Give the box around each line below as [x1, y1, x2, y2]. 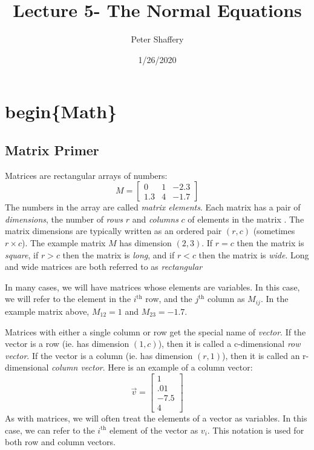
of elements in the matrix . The [188, 212, 304, 225]
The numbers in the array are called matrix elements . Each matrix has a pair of [5, 201, 301, 213]
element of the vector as [109, 423, 198, 436]
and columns [132, 212, 178, 225]
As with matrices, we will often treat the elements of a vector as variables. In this [5, 412, 307, 424]
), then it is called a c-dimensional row [158, 337, 301, 350]
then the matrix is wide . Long [198, 248, 309, 261]
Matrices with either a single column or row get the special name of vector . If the [5, 325, 306, 338]
